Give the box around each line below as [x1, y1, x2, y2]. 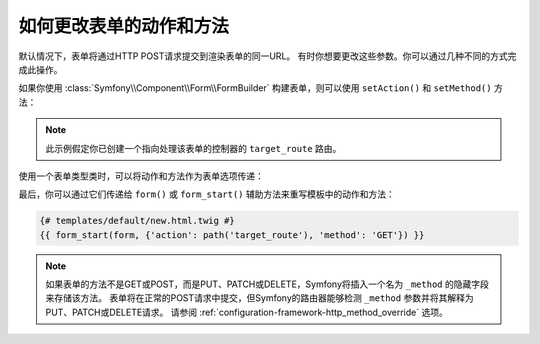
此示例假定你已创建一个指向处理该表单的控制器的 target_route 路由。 [45, 142, 342, 154]
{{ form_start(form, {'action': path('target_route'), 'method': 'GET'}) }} [39, 229, 425, 240]
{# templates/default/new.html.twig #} [39, 215, 235, 227]
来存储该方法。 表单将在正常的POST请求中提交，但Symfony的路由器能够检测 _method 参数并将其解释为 [45, 292, 474, 304]
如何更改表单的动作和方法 [18, 15, 230, 37]
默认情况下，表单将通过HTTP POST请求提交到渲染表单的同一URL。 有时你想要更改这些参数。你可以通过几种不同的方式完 [18, 50, 517, 62]
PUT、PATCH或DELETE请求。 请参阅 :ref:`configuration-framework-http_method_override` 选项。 [45, 306, 449, 318]
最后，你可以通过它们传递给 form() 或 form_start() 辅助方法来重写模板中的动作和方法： [18, 188, 395, 200]
